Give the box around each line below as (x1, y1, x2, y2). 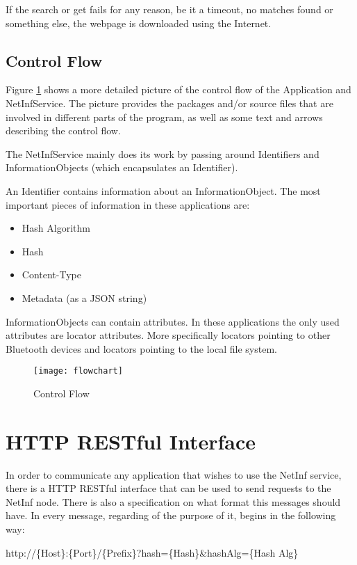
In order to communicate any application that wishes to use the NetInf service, (6, 467, 342, 482)
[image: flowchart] (33, 366, 123, 376)
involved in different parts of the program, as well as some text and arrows (6, 109, 323, 124)
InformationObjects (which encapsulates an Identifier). (6, 160, 238, 175)
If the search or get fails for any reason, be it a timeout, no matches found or (6, 2, 333, 16)
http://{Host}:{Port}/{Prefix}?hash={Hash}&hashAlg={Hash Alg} (6, 545, 299, 559)
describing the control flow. (6, 123, 121, 138)
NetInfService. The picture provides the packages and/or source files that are (6, 95, 333, 110)
